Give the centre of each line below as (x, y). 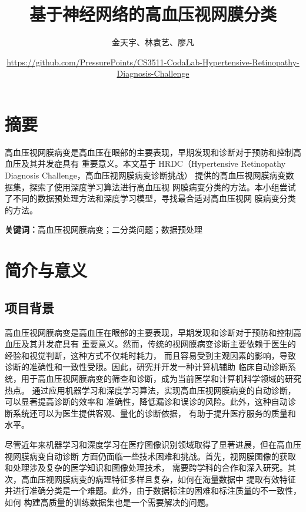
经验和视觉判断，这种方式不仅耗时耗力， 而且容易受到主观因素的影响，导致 (150, 355)
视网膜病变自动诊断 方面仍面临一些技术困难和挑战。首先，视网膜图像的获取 (150, 456)
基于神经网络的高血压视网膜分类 (153, 14)
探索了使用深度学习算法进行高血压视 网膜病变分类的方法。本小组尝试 (162, 186)
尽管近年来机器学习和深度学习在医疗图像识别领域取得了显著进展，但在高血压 (153, 444)
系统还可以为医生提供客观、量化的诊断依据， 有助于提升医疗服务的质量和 (154, 413)
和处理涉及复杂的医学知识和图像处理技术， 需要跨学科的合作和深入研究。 (146, 468)
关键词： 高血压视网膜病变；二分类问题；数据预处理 (104, 229)
